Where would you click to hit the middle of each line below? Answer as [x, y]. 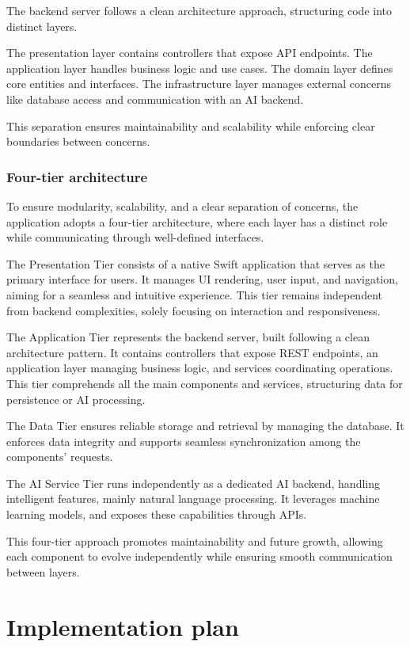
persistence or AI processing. [76, 399]
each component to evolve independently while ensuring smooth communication [199, 556]
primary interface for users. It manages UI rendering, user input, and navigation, [202, 279]
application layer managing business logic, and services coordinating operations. [200, 368]
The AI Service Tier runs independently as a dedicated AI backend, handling [194, 483]
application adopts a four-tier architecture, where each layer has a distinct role [197, 221]
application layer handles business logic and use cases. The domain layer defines [200, 68]
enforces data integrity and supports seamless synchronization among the [184, 441]
